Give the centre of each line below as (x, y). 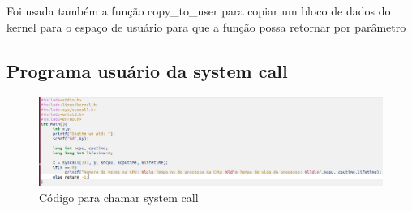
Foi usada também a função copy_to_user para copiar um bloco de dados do (199, 11)
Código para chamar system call (119, 197)
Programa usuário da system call (147, 70)
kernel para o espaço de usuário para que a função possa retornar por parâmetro (206, 26)
